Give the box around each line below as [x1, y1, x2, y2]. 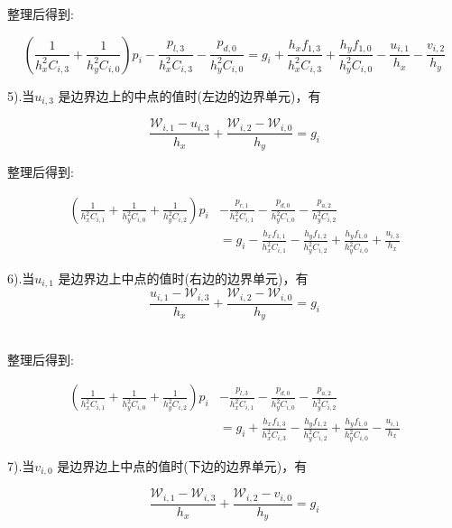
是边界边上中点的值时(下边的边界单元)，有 [57, 456, 308, 475]
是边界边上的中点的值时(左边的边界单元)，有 [58, 86, 321, 105]
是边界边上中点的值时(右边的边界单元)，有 [58, 268, 309, 287]
